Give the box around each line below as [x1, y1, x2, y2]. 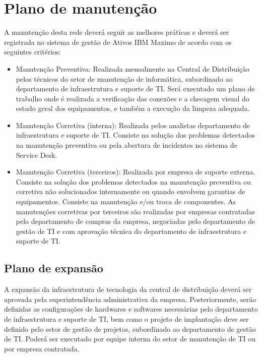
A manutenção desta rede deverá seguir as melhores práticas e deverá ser [4, 27, 229, 37]
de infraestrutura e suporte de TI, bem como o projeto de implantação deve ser [4, 313, 249, 324]
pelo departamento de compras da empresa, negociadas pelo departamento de [16, 216, 255, 226]
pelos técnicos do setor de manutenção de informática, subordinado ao [16, 73, 233, 84]
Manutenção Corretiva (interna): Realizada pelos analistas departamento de [16, 120, 250, 130]
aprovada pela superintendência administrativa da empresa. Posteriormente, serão [4, 293, 256, 304]
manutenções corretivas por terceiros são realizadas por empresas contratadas [16, 206, 255, 216]
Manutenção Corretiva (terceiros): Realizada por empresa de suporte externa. [16, 166, 255, 177]
